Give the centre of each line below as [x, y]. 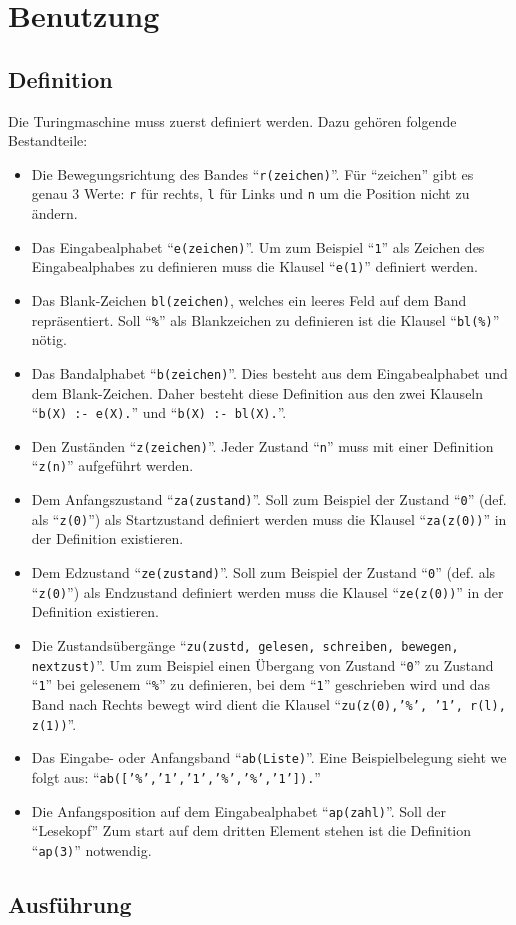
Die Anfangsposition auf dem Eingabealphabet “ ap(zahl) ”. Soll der [238, 810]
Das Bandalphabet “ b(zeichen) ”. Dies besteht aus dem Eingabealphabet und [269, 372]
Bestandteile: [48, 140]
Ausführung [70, 903]
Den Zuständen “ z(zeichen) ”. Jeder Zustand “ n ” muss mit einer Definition [262, 445]
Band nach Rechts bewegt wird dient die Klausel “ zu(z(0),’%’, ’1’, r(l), [268, 703]
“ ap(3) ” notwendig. [91, 849]
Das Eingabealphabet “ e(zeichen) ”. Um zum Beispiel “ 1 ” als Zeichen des [258, 246]
